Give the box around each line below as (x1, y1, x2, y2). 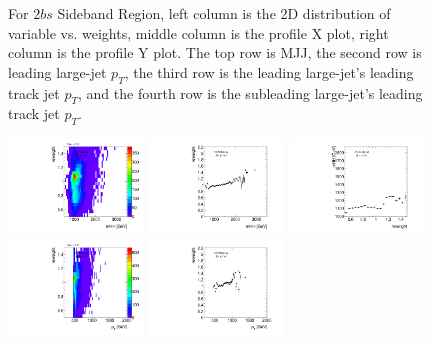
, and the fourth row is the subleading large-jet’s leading (77, 82, 423, 103)
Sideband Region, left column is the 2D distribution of (57, 3, 391, 23)
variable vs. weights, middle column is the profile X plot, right (8, 22, 389, 43)
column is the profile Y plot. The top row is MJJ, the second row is (8, 42, 422, 63)
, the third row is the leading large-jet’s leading (124, 61, 414, 82)
